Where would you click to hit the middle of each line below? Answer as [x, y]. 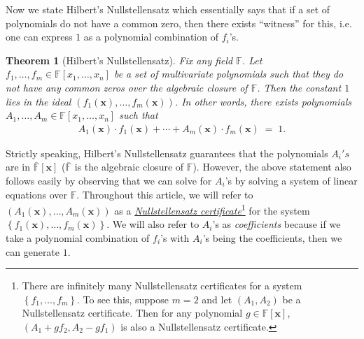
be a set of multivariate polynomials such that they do [229, 74]
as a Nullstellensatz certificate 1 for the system [212, 209]
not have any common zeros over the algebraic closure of [127, 87]
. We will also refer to [153, 224]
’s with [175, 238]
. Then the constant [299, 87]
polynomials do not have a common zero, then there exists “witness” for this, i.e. [179, 23]
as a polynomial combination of [151, 37]
